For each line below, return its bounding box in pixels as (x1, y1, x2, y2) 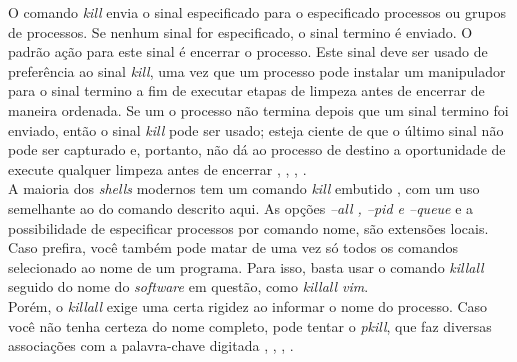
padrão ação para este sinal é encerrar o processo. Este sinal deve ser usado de (8, 41, 488, 62)
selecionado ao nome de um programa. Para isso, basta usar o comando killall (8, 256, 484, 277)
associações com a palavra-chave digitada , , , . (8, 335, 294, 356)
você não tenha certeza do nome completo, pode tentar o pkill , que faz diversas (8, 315, 492, 336)
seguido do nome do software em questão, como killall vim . (8, 276, 369, 297)
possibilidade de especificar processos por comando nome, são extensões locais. (8, 217, 489, 238)
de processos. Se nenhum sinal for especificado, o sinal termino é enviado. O (8, 21, 473, 42)
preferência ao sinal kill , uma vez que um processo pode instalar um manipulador (8, 60, 506, 81)
